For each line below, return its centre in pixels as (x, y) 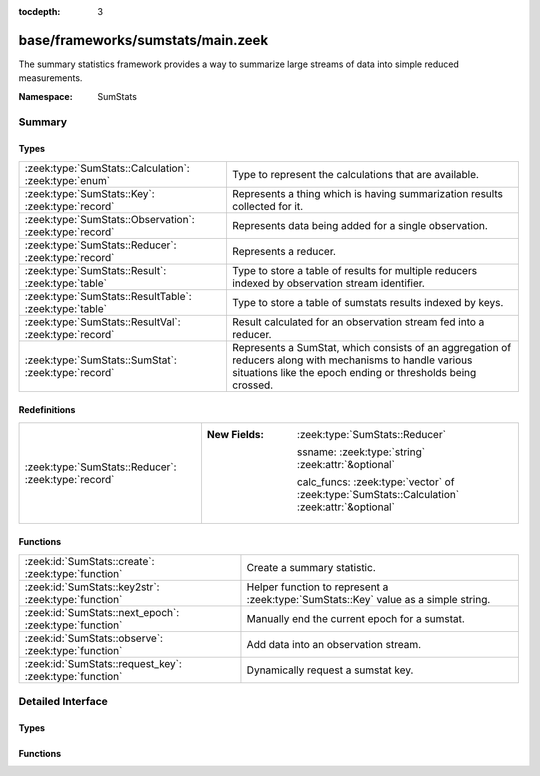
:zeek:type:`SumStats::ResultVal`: (102, 322)
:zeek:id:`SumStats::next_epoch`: (102, 612)
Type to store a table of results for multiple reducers (354, 270)
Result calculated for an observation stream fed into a (358, 322)
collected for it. (267, 206)
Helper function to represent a (317, 587)
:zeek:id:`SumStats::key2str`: (92, 587)
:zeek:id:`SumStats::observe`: (94, 638)
